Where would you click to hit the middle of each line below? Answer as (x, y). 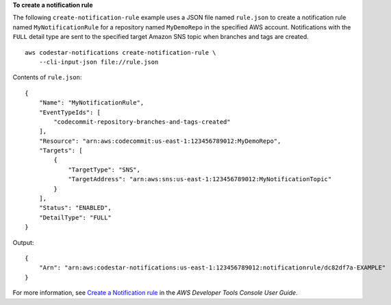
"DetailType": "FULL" (75, 217)
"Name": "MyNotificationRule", (91, 103)
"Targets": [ (61, 151)
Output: (23, 242)
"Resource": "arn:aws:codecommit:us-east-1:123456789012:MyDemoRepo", (160, 141)
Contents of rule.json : (47, 77)
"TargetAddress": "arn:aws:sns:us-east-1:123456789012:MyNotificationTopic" (200, 179)
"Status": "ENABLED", (75, 208)
